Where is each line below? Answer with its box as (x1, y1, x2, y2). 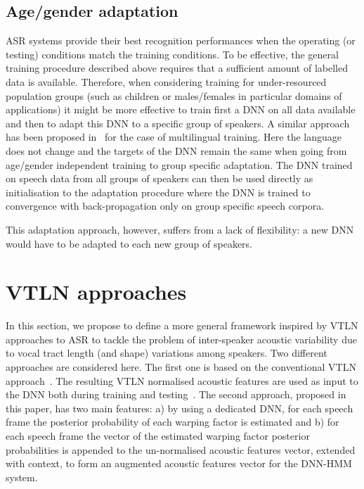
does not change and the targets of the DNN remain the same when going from (6, 143, 347, 158)
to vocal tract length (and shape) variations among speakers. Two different (6, 345, 327, 360)
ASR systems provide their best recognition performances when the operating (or (6, 33, 356, 48)
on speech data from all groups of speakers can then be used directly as (6, 171, 313, 186)
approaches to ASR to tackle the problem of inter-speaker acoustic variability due (6, 331, 357, 346)
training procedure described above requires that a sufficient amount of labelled (6, 61, 348, 75)
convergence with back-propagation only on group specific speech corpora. (6, 198, 325, 213)
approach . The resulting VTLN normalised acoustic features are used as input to (6, 373, 358, 388)
